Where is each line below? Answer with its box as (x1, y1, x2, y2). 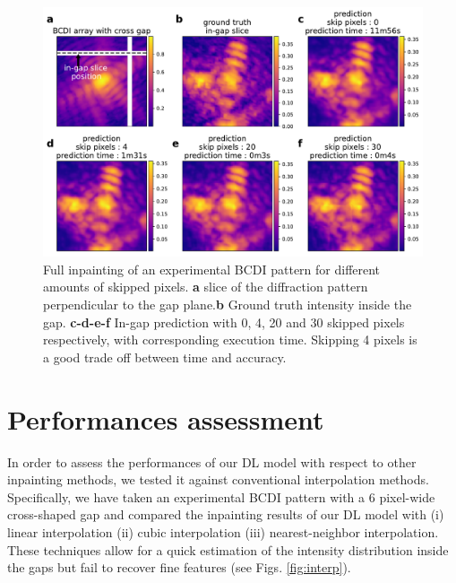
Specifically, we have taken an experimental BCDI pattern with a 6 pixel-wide (7, 487, 435, 506)
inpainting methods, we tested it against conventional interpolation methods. (7, 470, 429, 489)
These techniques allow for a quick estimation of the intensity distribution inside (7, 540, 449, 559)
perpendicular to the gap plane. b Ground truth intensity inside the (43, 295, 412, 314)
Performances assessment (7, 400, 324, 437)
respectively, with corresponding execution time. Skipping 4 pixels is (43, 330, 417, 349)
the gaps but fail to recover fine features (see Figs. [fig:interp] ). (7, 558, 351, 577)
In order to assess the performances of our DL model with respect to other (7, 452, 417, 471)
